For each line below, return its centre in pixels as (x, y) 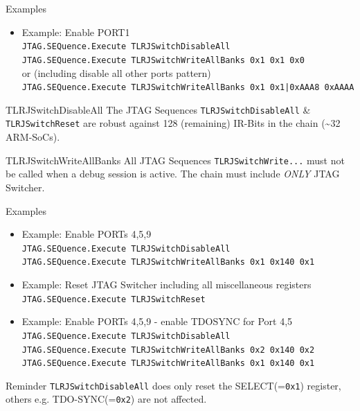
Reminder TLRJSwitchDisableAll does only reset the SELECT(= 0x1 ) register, (173, 385)
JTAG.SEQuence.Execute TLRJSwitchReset (114, 299)
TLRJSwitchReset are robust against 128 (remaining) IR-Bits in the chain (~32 (173, 123)
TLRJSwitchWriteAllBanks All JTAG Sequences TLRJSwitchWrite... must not (175, 160)
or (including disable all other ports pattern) (116, 72)
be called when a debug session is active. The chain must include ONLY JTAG (173, 174)
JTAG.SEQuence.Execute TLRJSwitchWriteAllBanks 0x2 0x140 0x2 (168, 350)
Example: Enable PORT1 (76, 32)
